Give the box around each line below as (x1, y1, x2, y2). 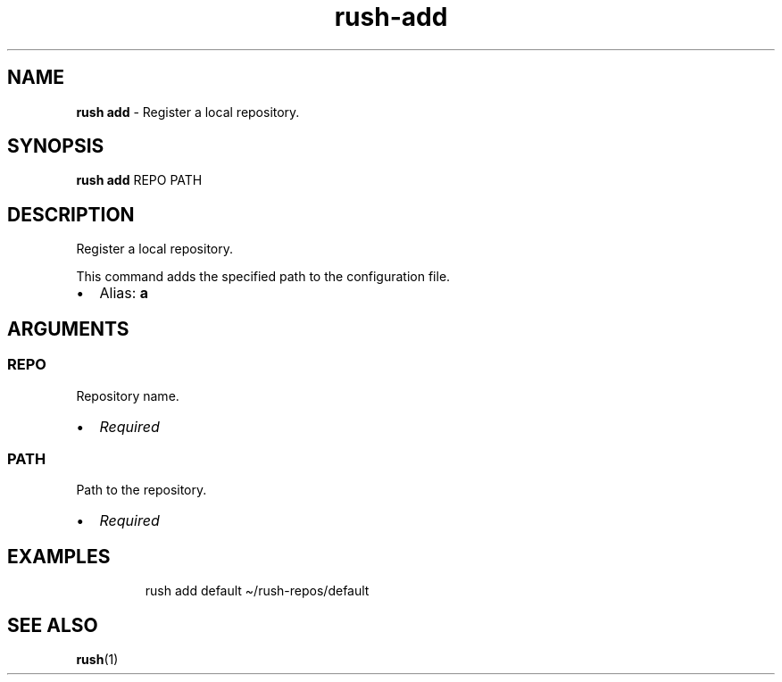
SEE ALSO (7, 613, 98, 636)
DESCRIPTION (7, 203, 135, 226)
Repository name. (76, 387, 179, 403)
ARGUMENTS (7, 317, 129, 340)
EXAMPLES (7, 545, 111, 568)
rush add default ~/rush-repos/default (145, 583, 370, 599)
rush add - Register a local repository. (76, 104, 300, 120)
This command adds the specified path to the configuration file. (76, 269, 451, 285)
